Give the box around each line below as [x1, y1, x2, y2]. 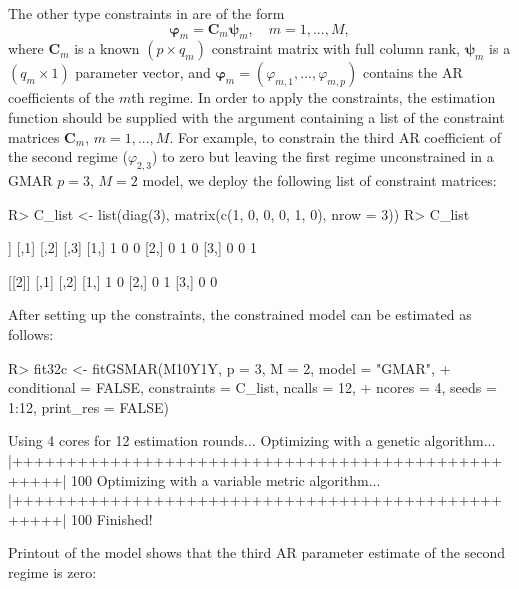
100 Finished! [71, 508, 153, 529]
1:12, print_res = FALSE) [8, 396, 169, 417]
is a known [74, 38, 140, 59]
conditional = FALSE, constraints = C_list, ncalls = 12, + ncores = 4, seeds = [8, 377, 497, 398]
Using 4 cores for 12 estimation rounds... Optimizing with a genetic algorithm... [8, 430, 496, 451]
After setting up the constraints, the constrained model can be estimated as [8, 304, 472, 325]
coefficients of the [8, 87, 115, 108]
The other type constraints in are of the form [8, 3, 285, 23]
